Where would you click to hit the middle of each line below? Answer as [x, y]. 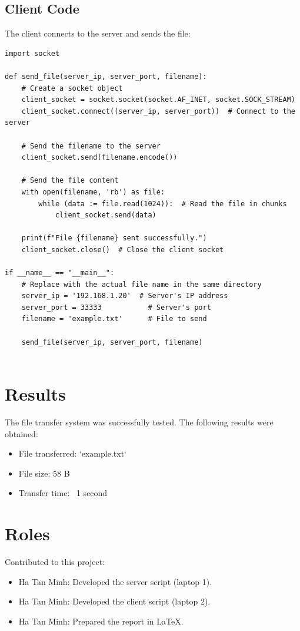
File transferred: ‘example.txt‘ [72, 453]
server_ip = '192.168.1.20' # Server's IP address [125, 296]
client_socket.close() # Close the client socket [123, 250]
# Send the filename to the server [91, 146]
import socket [32, 53]
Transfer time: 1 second [63, 493]
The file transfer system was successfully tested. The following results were [139, 422]
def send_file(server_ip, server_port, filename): [106, 76]
